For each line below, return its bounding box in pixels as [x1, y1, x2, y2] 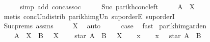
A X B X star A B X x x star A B [14, 30, 201, 40]
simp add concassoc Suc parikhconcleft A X [20, 1, 195, 11]
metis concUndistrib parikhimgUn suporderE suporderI [3, 11, 175, 21]
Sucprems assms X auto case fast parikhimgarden [3, 21, 207, 31]
